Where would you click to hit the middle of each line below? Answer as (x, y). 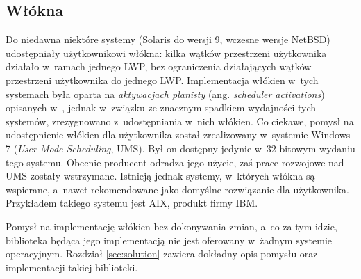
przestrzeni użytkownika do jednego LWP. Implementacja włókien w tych (162, 80)
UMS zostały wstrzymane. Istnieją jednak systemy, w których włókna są (160, 176)
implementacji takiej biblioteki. (72, 267)
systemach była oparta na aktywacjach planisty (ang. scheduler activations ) (165, 94)
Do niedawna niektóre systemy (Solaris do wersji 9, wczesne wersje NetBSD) (168, 39)
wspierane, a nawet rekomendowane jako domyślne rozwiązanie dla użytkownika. (177, 189)
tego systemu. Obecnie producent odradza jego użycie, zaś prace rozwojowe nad (175, 162)
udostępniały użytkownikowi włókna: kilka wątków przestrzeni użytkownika (166, 53)
